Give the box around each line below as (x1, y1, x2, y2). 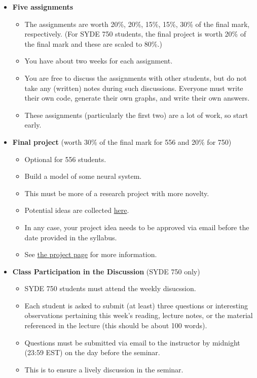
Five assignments (12, 2, 74, 12)
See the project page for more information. (24, 249, 157, 260)
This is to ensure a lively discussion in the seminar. (24, 364, 183, 374)
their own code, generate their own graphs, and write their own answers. (24, 92, 250, 103)
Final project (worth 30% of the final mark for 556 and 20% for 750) (12, 136, 232, 147)
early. (24, 119, 42, 130)
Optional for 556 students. (24, 153, 106, 164)
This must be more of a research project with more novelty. (24, 187, 209, 198)
